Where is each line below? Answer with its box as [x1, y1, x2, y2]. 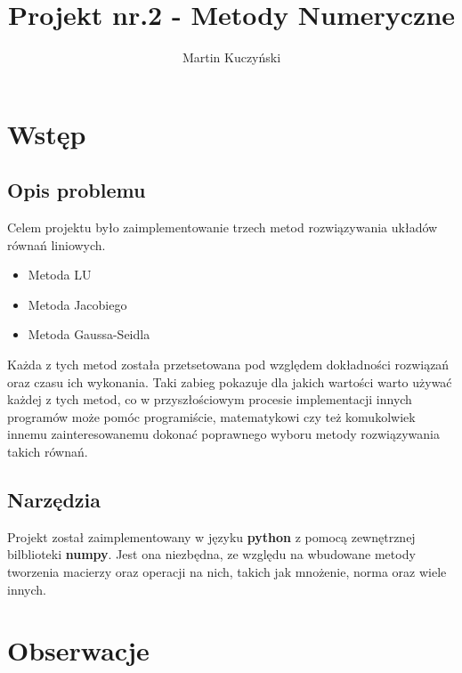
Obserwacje [7, 632, 150, 669]
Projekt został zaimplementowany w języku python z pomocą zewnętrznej [7, 527, 416, 546]
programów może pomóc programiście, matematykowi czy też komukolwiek [7, 407, 416, 426]
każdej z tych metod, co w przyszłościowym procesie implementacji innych [7, 390, 412, 409]
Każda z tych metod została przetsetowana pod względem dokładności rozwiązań [7, 355, 450, 374]
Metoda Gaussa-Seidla [28, 325, 150, 344]
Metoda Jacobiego [28, 295, 127, 313]
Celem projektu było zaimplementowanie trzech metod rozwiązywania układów [7, 218, 438, 237]
